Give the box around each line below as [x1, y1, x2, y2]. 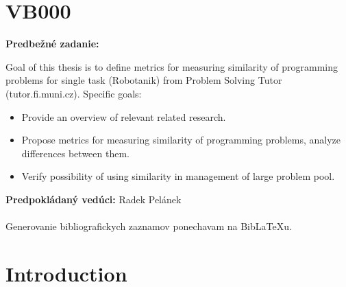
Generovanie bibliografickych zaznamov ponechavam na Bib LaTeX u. [5, 219, 292, 233]
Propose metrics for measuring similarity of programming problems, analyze [21, 133, 341, 147]
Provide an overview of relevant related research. [21, 109, 226, 124]
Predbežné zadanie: [5, 36, 99, 51]
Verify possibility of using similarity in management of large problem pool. [21, 169, 335, 183]
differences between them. [21, 146, 129, 160]
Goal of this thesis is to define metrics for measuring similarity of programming [5, 59, 338, 73]
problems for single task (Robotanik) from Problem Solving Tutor [5, 73, 282, 87]
